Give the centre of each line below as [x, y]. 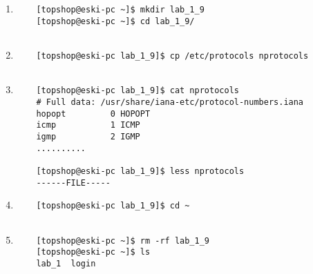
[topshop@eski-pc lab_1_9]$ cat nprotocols [137, 91]
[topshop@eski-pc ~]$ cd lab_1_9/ [115, 21]
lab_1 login [66, 263]
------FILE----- [73, 183]
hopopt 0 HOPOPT [93, 114]
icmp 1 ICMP [88, 125]
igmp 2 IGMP [88, 136]
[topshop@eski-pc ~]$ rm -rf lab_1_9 [123, 241]
